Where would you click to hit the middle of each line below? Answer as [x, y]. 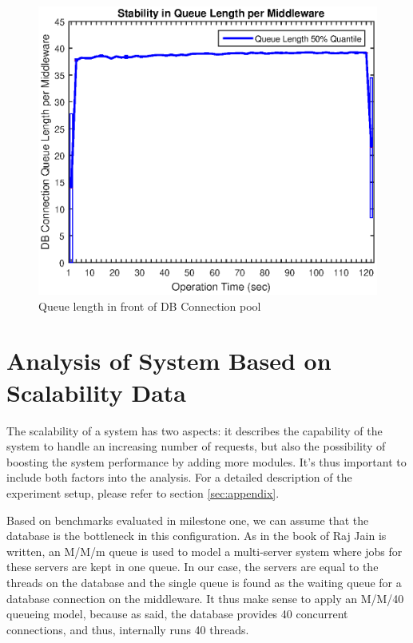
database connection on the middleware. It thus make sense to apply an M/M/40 [205, 598]
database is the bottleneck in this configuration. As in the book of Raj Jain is [197, 536]
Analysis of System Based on [169, 361]
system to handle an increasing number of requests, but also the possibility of [196, 446]
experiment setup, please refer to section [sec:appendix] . [143, 492]
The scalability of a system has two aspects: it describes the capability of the [195, 430]
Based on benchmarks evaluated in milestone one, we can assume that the [188, 520]
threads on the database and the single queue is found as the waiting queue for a [204, 582]
